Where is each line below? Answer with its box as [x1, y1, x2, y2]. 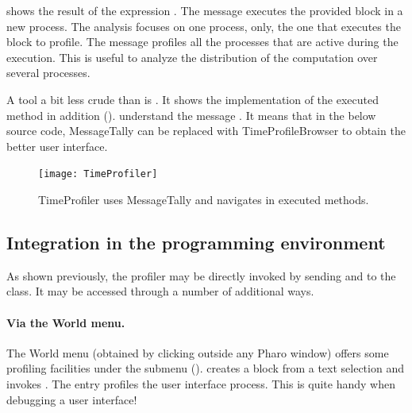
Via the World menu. [6, 314, 125, 330]
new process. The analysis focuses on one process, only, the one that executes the [6, 17, 401, 34]
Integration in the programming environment [6, 230, 386, 254]
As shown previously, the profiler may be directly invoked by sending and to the [6, 267, 396, 284]
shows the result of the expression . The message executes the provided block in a [6, 2, 403, 18]
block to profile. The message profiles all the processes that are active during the [6, 33, 399, 50]
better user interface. [6, 137, 108, 154]
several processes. [6, 64, 90, 81]
